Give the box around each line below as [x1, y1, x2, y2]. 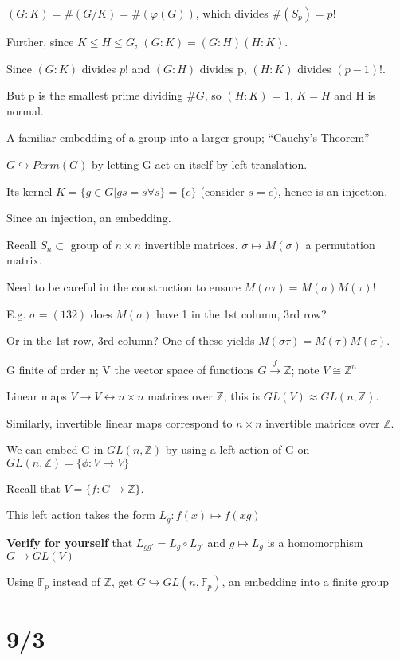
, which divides [195, 5, 269, 21]
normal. [6, 102, 44, 119]
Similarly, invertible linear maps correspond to [6, 414, 233, 431]
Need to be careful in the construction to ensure [6, 278, 241, 295]
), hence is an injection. [273, 182, 388, 199]
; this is [223, 388, 260, 404]
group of [70, 236, 112, 252]
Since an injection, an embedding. [6, 209, 171, 226]
